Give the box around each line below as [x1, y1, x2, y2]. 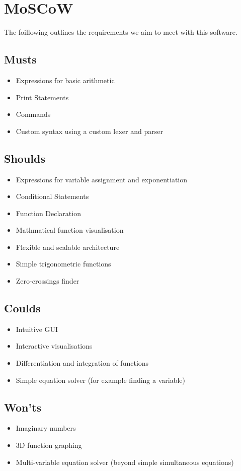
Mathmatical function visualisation [16, 225, 124, 235]
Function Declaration [16, 208, 81, 218]
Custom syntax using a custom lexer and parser [16, 125, 163, 136]
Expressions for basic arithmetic [16, 75, 115, 85]
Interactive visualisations [16, 341, 93, 351]
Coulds [4, 300, 41, 316]
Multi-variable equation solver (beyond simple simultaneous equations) [16, 456, 234, 467]
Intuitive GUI [16, 323, 58, 334]
